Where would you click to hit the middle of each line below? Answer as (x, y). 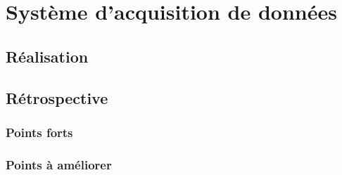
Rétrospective (57, 97)
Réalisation (47, 56)
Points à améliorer (59, 164)
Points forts (39, 132)
